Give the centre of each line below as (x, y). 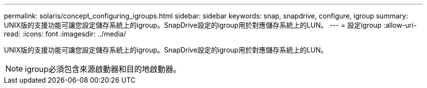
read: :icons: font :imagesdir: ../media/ (65, 34)
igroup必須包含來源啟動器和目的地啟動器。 (103, 69)
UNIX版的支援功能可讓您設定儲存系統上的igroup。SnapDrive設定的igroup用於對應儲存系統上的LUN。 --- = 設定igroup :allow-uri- (210, 25)
